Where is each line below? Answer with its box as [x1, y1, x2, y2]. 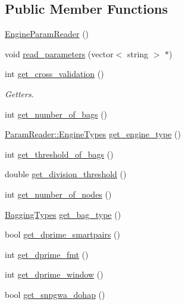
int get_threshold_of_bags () [5, 147, 114, 160]
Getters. [5, 87, 34, 100]
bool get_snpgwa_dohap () [5, 288, 105, 300]
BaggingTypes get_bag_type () [5, 208, 121, 220]
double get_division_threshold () [5, 168, 127, 180]
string [127, 47, 149, 60]
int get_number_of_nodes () [5, 187, 112, 200]
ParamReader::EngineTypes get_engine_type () [5, 128, 181, 140]
